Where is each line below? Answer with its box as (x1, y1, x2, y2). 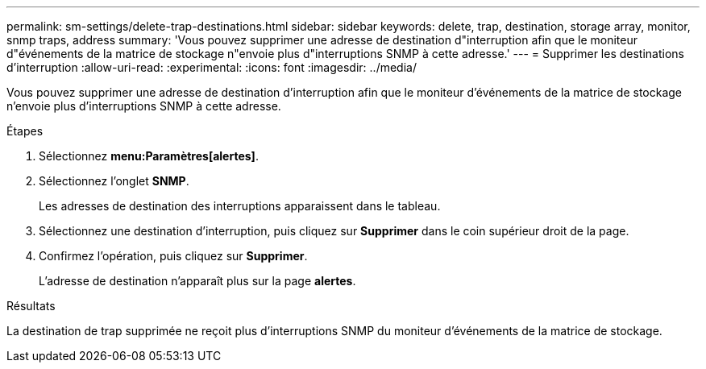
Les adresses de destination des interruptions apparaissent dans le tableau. (39, 199, 441, 213)
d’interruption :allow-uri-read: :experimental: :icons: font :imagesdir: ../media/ (6, 60, 417, 74)
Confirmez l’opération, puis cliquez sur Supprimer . (39, 249, 308, 263)
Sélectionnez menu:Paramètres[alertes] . (39, 149, 259, 163)
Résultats (6, 299, 56, 313)
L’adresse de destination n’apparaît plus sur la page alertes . (39, 274, 356, 288)
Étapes (6, 124, 44, 138)
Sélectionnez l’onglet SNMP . (39, 174, 189, 188)
